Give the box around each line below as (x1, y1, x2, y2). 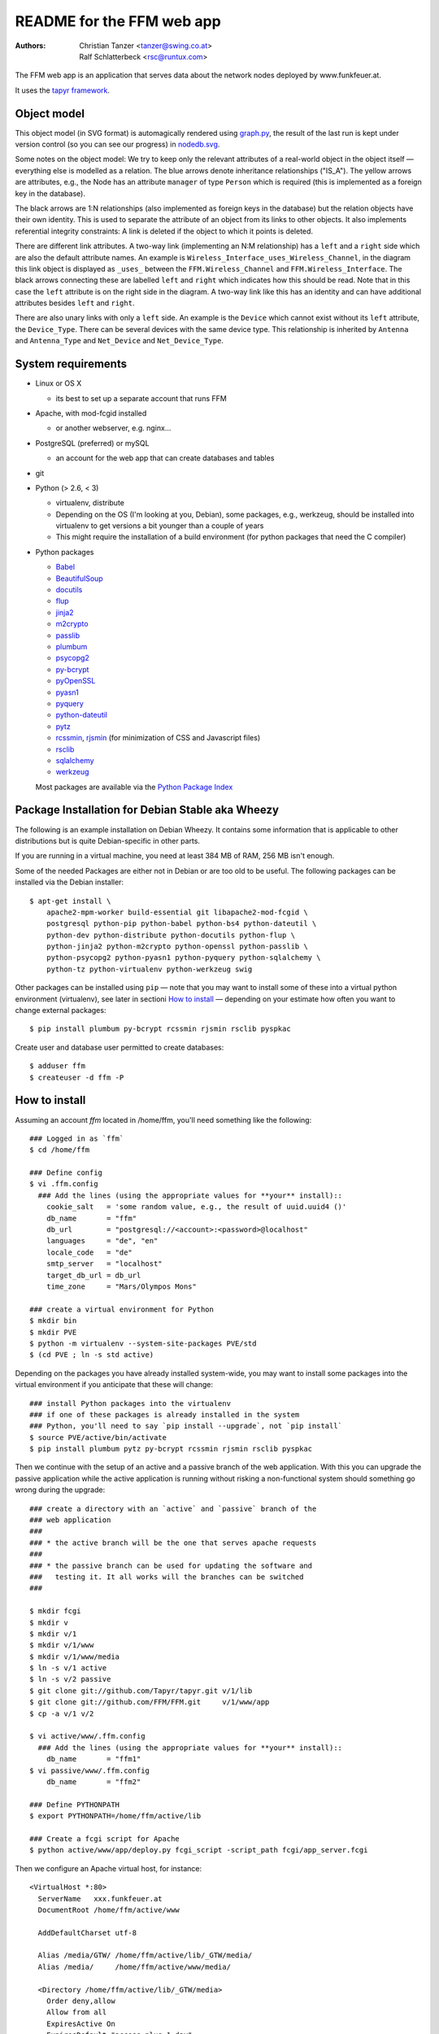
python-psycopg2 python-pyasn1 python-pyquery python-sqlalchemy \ (46, 953, 321, 962)
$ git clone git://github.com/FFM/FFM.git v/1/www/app (29, 1697, 270, 1707)
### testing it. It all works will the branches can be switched (29, 1572, 304, 1582)
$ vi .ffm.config (29, 1180, 98, 1189)
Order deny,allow (46, 1997, 115, 2006)
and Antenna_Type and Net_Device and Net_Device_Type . (15, 336, 224, 346)
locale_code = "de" (46, 1247, 133, 1257)
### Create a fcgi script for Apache (29, 1834, 180, 1843)
